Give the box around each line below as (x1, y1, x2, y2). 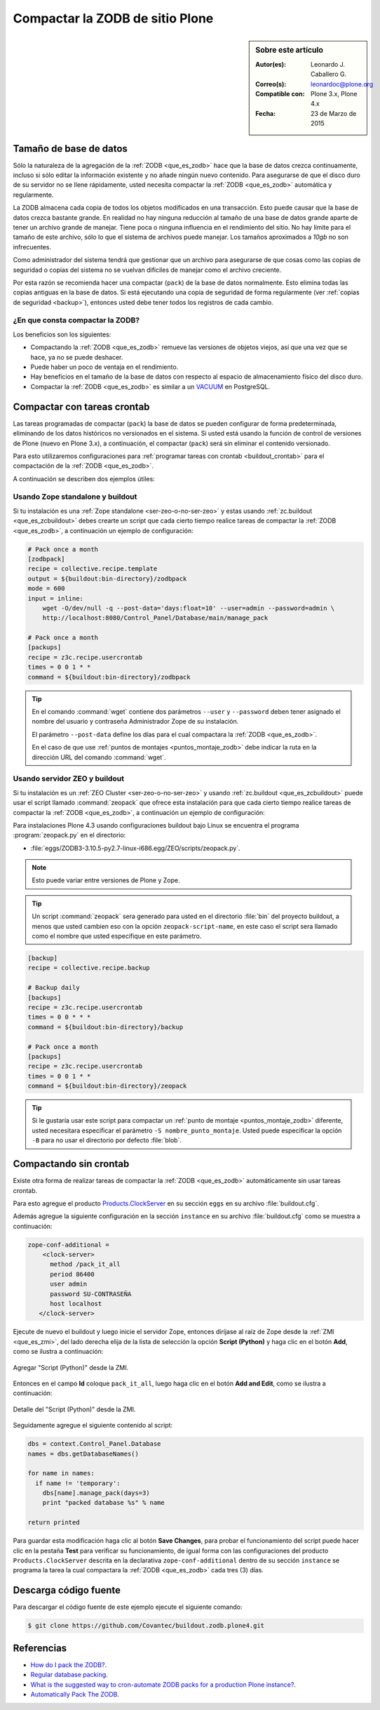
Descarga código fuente (13, 1584, 121, 1596)
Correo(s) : (255, 79, 287, 88)
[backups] (27, 993, 62, 1001)
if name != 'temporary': (35, 1479, 121, 1487)
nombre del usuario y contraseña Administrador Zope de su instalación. (32, 717, 239, 726)
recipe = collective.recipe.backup (27, 964, 150, 972)
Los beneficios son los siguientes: (13, 330, 111, 339)
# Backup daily (27, 984, 80, 992)
